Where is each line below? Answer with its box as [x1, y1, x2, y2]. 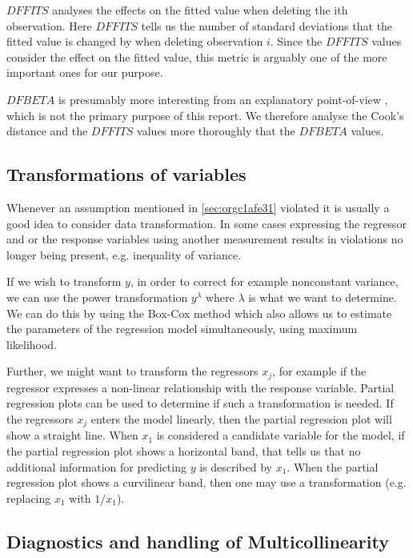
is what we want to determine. [248, 288, 397, 305]
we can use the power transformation [6, 288, 188, 305]
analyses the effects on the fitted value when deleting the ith [52, 2, 348, 18]
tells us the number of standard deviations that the [141, 17, 393, 34]
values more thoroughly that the [137, 122, 295, 139]
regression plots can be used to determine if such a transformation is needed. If [6, 395, 394, 411]
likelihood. [6, 335, 58, 352]
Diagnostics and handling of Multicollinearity [6, 528, 389, 553]
